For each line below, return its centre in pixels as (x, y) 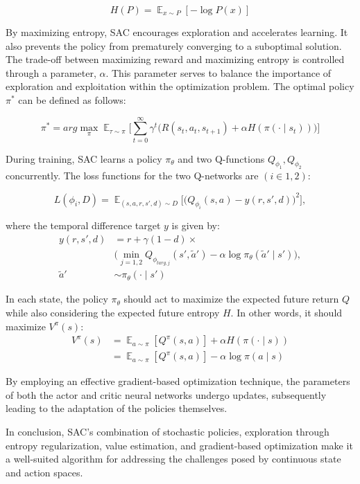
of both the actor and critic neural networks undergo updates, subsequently (166, 394)
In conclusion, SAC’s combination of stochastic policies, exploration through (168, 432)
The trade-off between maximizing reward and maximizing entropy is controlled (175, 59)
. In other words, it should (286, 312)
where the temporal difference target (83, 225)
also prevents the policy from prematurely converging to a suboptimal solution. (174, 45)
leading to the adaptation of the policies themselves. (117, 408)
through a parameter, (51, 72)
